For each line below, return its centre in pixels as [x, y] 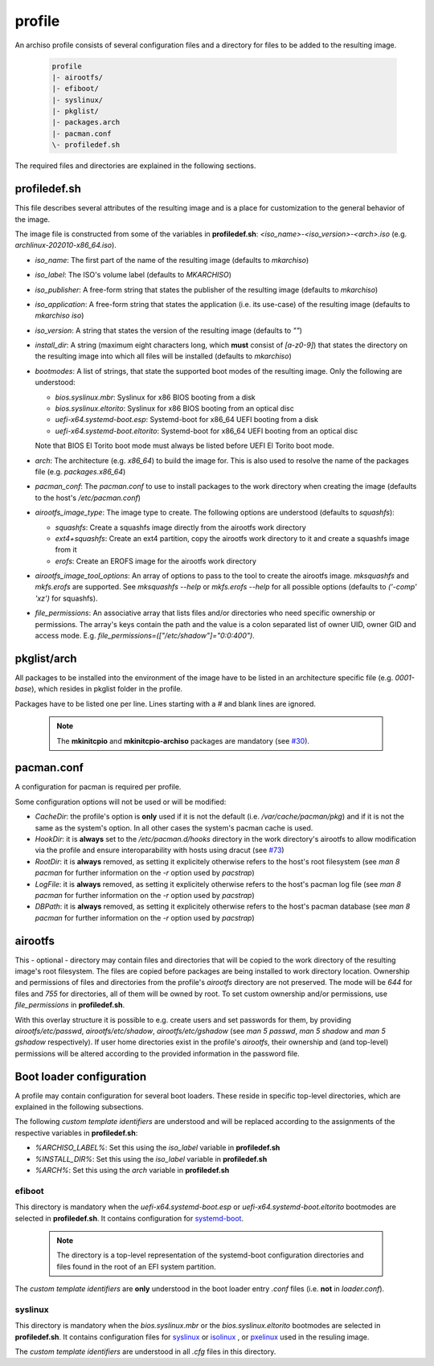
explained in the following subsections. [79, 1107]
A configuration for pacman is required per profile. [98, 787]
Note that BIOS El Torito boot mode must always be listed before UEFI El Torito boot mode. [184, 445]
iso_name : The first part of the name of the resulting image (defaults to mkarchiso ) [172, 260]
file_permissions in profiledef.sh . [70, 1005]
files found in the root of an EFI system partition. [136, 1266]
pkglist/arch [46, 658]
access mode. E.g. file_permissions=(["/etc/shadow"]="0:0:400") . [145, 636]
